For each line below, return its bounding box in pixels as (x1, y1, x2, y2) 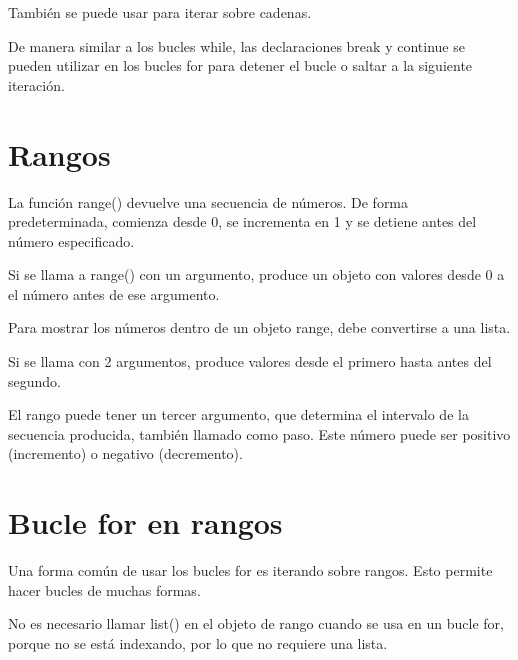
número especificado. (8, 230, 135, 251)
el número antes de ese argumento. (8, 283, 220, 304)
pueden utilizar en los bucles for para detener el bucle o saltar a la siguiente (8, 55, 473, 76)
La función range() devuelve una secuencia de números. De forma (8, 191, 409, 212)
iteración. (8, 74, 65, 95)
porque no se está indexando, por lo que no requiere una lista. (8, 632, 388, 653)
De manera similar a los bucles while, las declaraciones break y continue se (8, 35, 465, 56)
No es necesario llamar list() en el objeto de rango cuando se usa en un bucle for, (8, 613, 504, 634)
